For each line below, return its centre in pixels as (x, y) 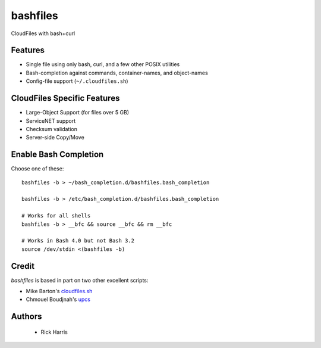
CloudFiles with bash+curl (43, 33)
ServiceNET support (51, 121)
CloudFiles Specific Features (65, 98)
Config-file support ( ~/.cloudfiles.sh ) (77, 81)
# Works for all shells (56, 216)
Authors (26, 317)
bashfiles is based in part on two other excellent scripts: (80, 280)
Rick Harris (54, 332)
